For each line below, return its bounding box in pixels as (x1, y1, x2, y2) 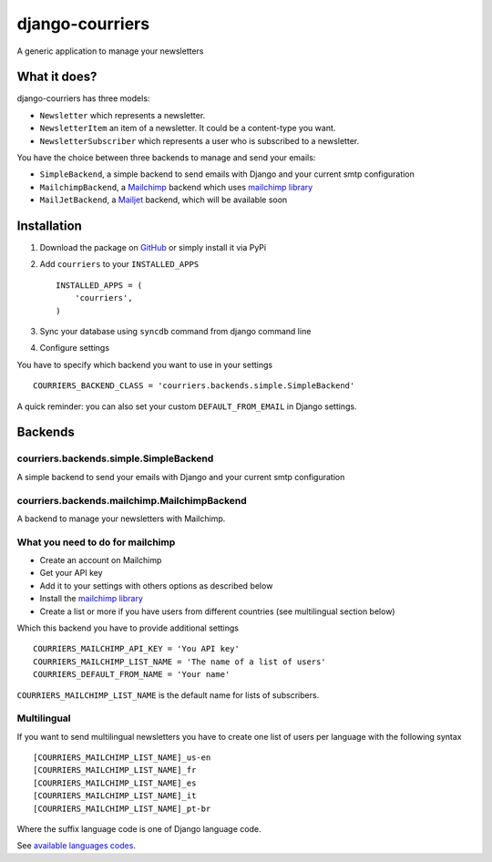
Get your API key (39, 568, 104, 579)
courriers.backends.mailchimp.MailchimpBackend (16, 494, 248, 507)
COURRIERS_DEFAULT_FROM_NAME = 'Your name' (33, 670, 231, 680)
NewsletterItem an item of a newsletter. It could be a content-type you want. (39, 123, 336, 134)
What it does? (16, 69, 97, 85)
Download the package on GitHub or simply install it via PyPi (39, 242, 267, 253)
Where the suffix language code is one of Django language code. (16, 824, 261, 835)
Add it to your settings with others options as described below (39, 580, 273, 591)
